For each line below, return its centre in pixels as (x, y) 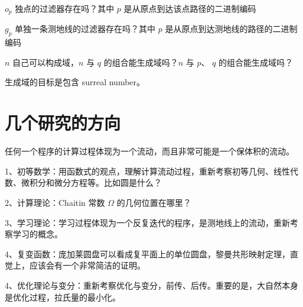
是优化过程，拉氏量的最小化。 (63, 297)
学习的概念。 (38, 234)
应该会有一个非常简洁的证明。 (87, 265)
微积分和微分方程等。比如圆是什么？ (91, 182)
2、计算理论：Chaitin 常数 (55, 202)
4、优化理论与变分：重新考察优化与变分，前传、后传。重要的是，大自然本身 (151, 285)
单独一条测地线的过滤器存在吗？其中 (85, 29)
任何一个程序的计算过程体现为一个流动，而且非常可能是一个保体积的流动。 (149, 151)
